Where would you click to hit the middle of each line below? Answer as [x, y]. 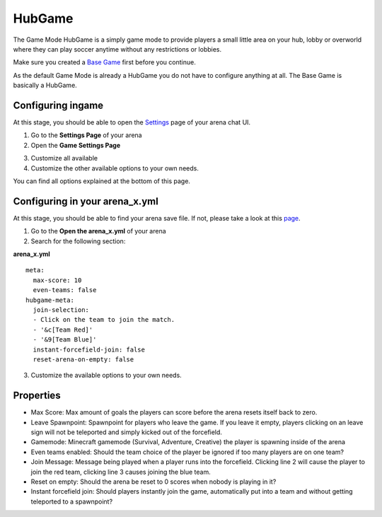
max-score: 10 [57, 280]
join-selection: [61, 310]
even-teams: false [65, 290]
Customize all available [64, 158]
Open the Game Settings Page [76, 145]
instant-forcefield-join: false [89, 349]
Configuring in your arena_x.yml [86, 201]
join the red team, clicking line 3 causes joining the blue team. [121, 472]
